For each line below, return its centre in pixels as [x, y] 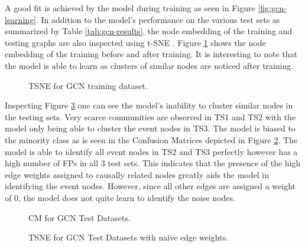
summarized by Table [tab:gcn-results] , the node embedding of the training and [149, 31]
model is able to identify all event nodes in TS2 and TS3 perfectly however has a [151, 151]
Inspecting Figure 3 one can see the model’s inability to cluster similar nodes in [149, 105]
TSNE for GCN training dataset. [88, 85]
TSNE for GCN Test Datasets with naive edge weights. [128, 237]
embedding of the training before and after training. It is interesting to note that [151, 54]
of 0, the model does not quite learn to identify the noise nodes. [120, 197]
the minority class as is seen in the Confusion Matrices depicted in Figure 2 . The [151, 139]
